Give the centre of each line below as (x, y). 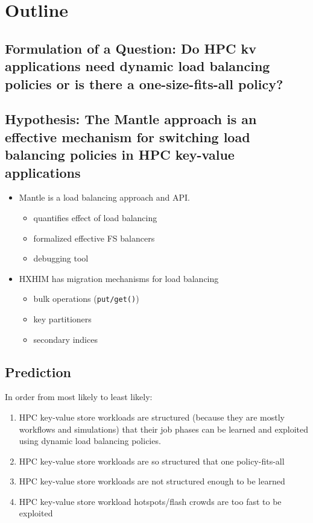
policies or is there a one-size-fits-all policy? (144, 83)
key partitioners (62, 318)
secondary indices (65, 339)
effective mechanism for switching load (128, 136)
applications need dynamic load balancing (138, 66)
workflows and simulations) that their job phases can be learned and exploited (164, 429)
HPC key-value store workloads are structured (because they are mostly (152, 417)
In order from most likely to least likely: (79, 397)
